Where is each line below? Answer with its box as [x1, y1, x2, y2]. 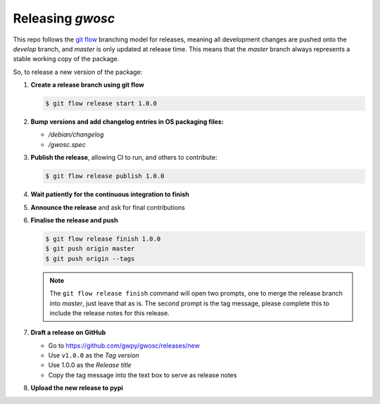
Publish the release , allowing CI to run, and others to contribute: [30, 153, 217, 162]
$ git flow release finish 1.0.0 [45, 234, 161, 243]
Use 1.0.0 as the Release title [48, 361, 132, 370]
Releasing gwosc [13, 11, 115, 26]
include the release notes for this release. [49, 308, 170, 317]
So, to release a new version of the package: [13, 68, 143, 76]
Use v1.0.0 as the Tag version [48, 351, 140, 360]
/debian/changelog [48, 130, 104, 139]
